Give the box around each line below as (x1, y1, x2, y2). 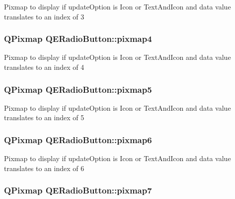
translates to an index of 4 (4, 62, 84, 72)
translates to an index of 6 (4, 163, 84, 173)
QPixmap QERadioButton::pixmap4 (4, 32, 152, 45)
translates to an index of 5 (4, 112, 84, 123)
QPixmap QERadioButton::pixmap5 (4, 83, 152, 95)
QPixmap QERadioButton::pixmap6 (4, 133, 152, 146)
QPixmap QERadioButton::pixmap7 (4, 184, 152, 197)
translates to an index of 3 (4, 11, 84, 21)
